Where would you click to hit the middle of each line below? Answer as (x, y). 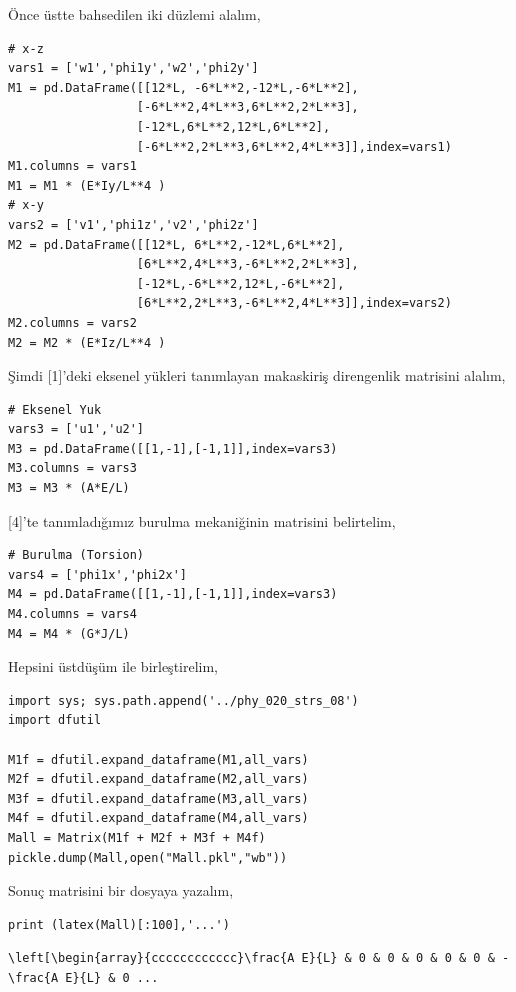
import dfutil (55, 720)
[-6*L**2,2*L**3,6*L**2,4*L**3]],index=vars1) (294, 146)
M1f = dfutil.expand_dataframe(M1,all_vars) (158, 759)
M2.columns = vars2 (72, 322)
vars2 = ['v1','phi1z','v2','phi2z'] (133, 224)
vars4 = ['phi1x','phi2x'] (97, 574)
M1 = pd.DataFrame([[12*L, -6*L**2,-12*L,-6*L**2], (183, 87)
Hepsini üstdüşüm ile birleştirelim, (113, 666)
